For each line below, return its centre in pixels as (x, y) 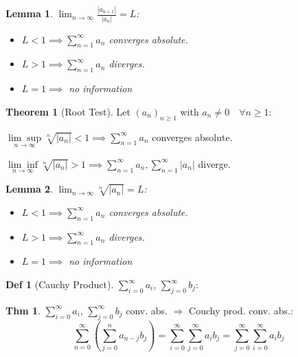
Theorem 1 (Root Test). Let (68, 111)
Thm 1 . (23, 310)
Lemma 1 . (30, 13)
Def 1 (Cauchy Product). (60, 284)
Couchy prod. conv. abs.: (241, 310)
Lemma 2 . (30, 189)
